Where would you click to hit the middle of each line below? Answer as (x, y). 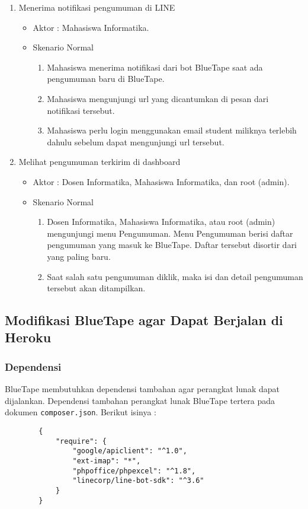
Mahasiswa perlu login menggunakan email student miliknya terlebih (172, 130)
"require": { (81, 441)
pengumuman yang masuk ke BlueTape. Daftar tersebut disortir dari (172, 245)
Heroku (28, 337)
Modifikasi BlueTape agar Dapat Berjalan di (144, 320)
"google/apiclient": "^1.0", (130, 451)
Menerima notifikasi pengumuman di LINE (97, 7)
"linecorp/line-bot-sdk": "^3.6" (138, 481)
